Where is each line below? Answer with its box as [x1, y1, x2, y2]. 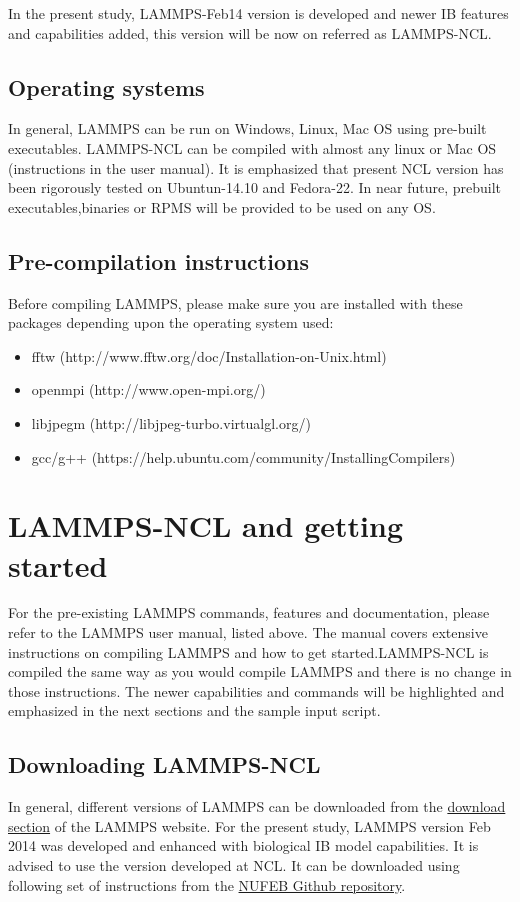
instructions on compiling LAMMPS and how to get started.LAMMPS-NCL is [8, 641, 489, 662]
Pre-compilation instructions [8, 245, 309, 276]
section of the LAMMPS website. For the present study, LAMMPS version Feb [8, 815, 491, 836]
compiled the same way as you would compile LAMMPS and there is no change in [8, 661, 512, 682]
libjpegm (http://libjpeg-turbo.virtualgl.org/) [31, 412, 311, 433]
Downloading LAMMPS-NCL [8, 749, 321, 780]
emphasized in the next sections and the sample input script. [8, 700, 381, 721]
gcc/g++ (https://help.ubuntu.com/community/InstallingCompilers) [31, 446, 456, 467]
